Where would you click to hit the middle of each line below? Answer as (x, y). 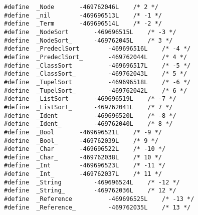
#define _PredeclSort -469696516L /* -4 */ (97, 49)
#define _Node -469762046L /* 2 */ (81, 7)
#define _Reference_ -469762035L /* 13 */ (97, 207)
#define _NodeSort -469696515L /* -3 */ (90, 32)
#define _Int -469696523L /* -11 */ (85, 166)
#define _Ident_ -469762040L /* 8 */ (88, 124)
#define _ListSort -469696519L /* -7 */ (90, 99)
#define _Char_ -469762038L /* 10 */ (83, 157)
